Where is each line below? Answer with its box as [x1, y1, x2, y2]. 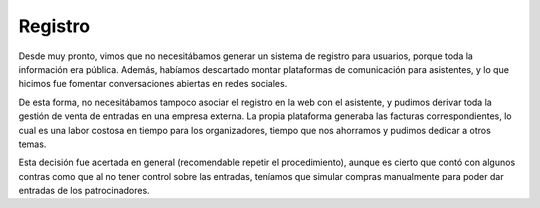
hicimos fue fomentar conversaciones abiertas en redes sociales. [18, 78, 288, 90]
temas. [18, 138, 47, 150]
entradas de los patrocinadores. [18, 185, 150, 197]
